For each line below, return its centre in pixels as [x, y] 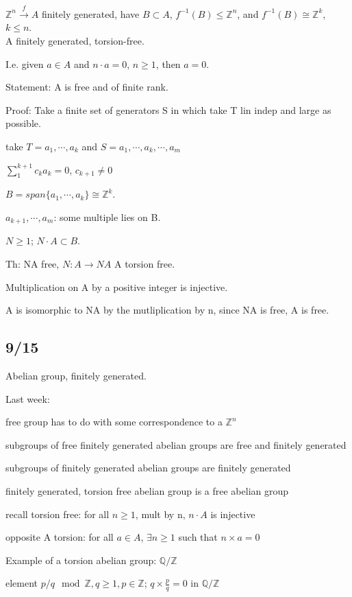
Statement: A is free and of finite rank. [87, 87]
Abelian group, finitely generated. [76, 375]
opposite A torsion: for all [60, 537]
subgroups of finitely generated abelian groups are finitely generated [148, 468]
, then [168, 63]
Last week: [28, 398]
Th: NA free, [33, 263]
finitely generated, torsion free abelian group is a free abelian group [147, 490]
